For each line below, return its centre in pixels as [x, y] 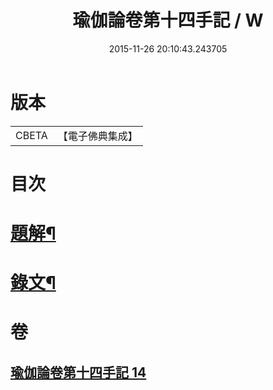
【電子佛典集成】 [97, 136]
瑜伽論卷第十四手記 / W [168, 20]
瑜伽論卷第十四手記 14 [78, 372]
